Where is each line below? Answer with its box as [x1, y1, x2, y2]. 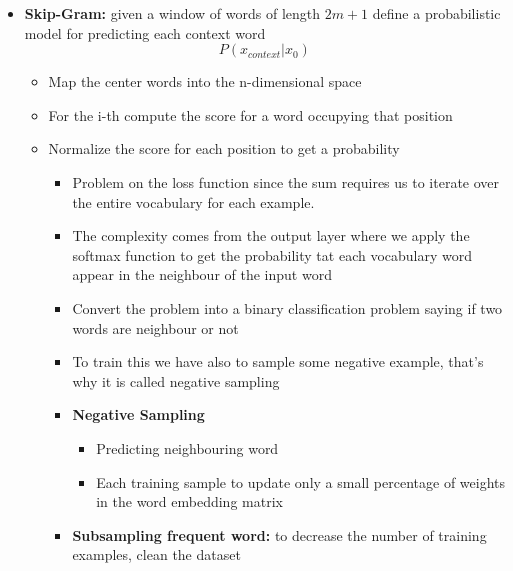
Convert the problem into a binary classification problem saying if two [72, 297, 503, 318]
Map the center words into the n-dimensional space [48, 71, 362, 92]
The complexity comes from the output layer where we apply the [72, 225, 470, 246]
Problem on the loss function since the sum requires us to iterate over [72, 171, 500, 192]
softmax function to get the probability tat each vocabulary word [72, 244, 473, 265]
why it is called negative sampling [72, 370, 280, 391]
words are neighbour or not [72, 317, 239, 338]
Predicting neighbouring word [96, 437, 279, 458]
